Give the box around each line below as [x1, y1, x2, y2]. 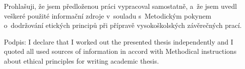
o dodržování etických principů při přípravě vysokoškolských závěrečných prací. [4, 20, 242, 30]
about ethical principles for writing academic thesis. [4, 55, 159, 66]
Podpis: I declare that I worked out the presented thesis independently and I [4, 36, 233, 46]
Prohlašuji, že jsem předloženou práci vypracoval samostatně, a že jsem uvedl [4, 1, 237, 11]
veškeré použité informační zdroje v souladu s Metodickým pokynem [4, 10, 211, 21]
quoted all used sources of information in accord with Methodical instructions [4, 46, 237, 56]
